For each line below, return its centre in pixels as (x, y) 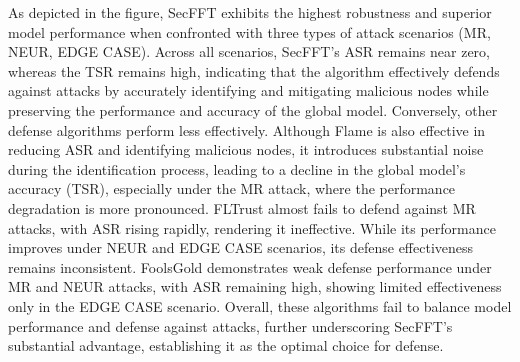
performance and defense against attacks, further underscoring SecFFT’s (230, 325)
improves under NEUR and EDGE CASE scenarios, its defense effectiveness (241, 247)
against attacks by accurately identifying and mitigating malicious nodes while (248, 90)
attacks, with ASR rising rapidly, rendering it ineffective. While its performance (252, 227)
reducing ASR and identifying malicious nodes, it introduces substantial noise (246, 149)
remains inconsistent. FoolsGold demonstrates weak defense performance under (250, 266)
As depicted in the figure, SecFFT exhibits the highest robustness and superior (250, 12)
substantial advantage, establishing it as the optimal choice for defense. (226, 345)
